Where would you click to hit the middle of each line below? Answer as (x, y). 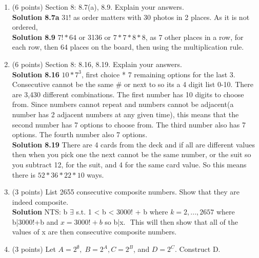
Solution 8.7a (36, 17)
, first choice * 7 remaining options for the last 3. (158, 74)
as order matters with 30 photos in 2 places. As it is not (161, 17)
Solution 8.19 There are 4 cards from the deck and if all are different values (133, 144)
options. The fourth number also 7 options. (80, 134)
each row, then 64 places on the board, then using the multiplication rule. (128, 47)
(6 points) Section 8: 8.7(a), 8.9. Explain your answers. (98, 7)
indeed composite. (40, 201)
